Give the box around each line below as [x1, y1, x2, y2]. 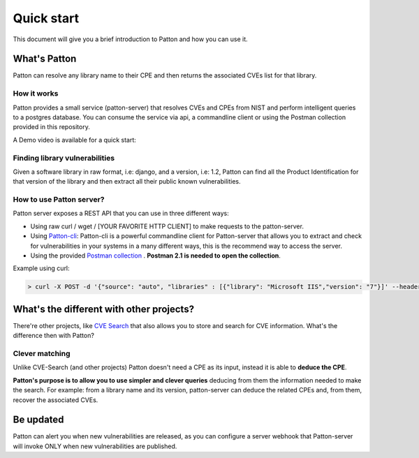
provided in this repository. [13, 123, 90, 131]
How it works [13, 89, 59, 98]
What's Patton [13, 53, 77, 65]
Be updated [13, 414, 64, 426]
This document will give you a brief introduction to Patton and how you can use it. [13, 35, 248, 43]
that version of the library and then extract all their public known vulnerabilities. [13, 177, 241, 186]
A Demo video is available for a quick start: [13, 135, 136, 144]
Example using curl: [13, 264, 70, 272]
